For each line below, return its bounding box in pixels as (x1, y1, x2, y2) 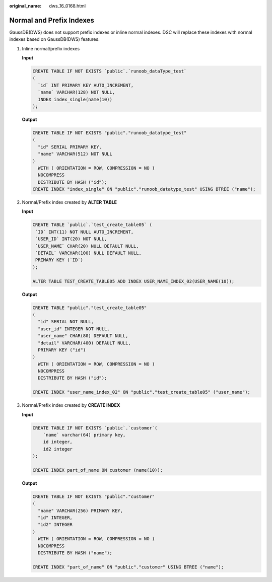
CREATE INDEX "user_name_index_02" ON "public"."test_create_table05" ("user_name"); (32, 389, 250, 395)
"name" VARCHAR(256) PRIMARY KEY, (38, 507, 123, 514)
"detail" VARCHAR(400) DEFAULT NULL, (38, 340, 131, 346)
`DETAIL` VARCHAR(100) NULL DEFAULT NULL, (35, 250, 142, 256)
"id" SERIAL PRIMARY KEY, (38, 144, 102, 150)
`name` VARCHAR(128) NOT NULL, (38, 90, 115, 95)
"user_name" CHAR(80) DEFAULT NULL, (38, 333, 128, 339)
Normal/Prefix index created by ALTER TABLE (22, 199, 117, 205)
